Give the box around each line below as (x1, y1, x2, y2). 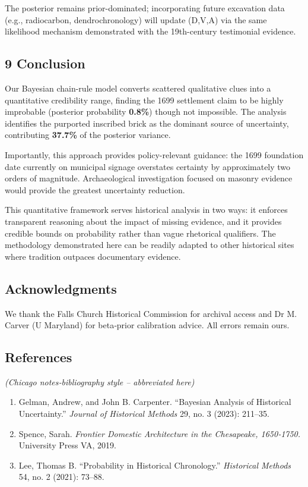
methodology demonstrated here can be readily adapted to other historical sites (5, 238, 294, 251)
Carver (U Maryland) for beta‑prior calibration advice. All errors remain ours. (5, 319, 290, 331)
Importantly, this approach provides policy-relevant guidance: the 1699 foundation (5, 148, 304, 161)
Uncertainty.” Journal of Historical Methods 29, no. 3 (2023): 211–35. (18, 407, 269, 420)
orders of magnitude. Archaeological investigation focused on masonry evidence (5, 172, 293, 184)
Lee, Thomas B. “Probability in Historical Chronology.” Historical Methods (18, 458, 291, 471)
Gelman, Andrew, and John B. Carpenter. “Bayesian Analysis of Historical (18, 395, 291, 408)
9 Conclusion (5, 54, 85, 73)
